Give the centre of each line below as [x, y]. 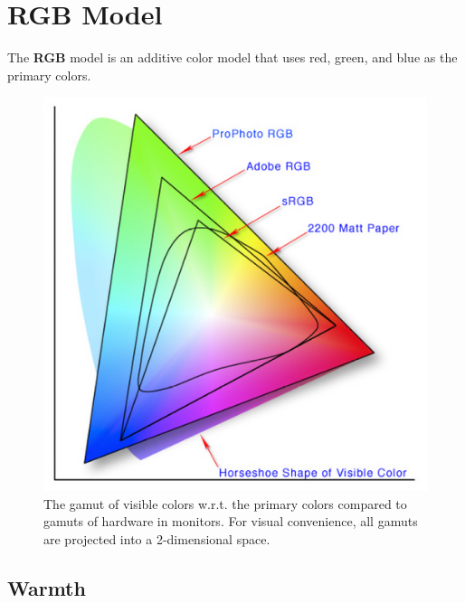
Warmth [47, 587]
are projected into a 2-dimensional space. [157, 538]
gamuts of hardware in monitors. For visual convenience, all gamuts [231, 521]
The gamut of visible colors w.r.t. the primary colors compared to [225, 503]
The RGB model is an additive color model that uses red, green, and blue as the [232, 57]
